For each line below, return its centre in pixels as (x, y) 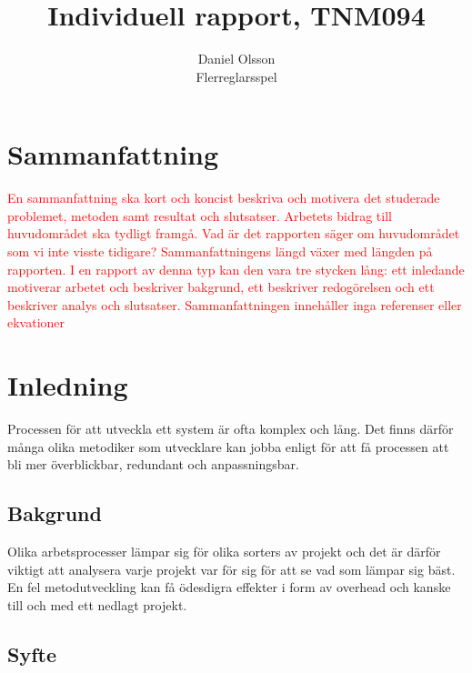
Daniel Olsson (236, 59)
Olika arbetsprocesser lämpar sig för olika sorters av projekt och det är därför (224, 552)
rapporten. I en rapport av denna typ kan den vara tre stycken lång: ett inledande (236, 269)
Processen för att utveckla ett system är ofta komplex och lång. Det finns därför (231, 429)
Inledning (68, 385)
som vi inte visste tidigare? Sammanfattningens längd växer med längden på (220, 251)
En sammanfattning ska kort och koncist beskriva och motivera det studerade (224, 198)
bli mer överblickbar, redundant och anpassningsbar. (153, 464)
